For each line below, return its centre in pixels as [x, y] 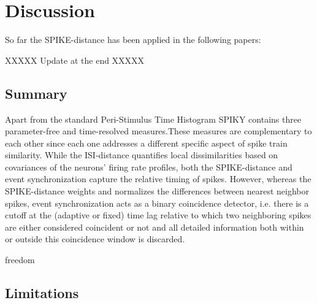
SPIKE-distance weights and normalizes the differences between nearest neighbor [157, 191]
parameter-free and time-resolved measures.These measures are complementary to [158, 131]
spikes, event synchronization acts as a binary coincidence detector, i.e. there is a [157, 203]
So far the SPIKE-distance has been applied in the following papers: [133, 40]
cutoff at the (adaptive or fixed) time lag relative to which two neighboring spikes [158, 215]
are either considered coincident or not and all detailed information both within [155, 227]
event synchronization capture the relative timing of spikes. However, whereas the [158, 179]
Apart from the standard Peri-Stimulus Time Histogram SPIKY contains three [153, 119]
